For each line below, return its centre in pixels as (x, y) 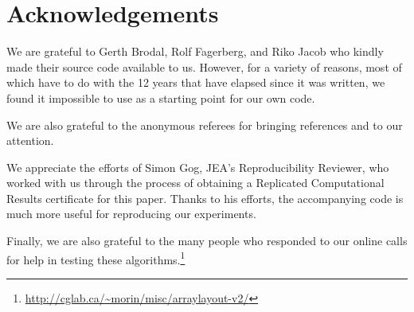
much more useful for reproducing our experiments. (131, 214)
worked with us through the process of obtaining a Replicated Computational (195, 183)
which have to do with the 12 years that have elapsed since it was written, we (196, 82)
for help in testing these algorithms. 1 (96, 258)
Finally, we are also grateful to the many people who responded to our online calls (207, 241)
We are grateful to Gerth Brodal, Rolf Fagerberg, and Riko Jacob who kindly (195, 51)
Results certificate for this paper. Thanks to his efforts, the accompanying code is (205, 198)
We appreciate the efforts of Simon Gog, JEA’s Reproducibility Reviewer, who (198, 167)
